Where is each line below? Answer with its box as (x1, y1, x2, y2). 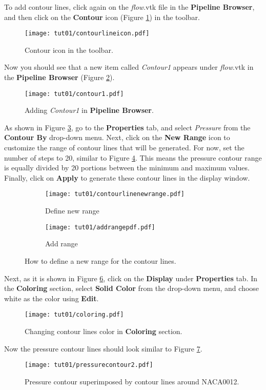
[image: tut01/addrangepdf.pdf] (45, 223, 155, 231)
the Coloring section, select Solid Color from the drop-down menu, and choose (4, 283, 259, 294)
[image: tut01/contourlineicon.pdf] (25, 30, 150, 37)
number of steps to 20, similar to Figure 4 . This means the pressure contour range (4, 152, 262, 163)
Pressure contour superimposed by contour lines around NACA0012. (25, 376, 239, 386)
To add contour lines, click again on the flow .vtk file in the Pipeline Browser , (4, 2, 255, 12)
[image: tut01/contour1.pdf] (25, 90, 124, 98)
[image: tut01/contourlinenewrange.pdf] (45, 190, 185, 198)
